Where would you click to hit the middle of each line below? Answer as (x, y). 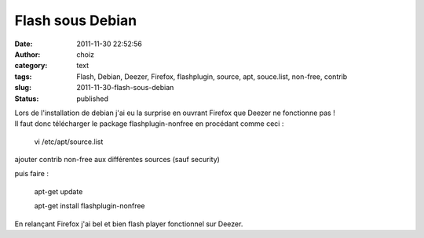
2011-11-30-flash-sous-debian (125, 88)
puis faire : (31, 174)
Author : (27, 54)
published (93, 99)
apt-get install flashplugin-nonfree (90, 206)
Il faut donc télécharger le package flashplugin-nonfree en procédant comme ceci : (149, 124)
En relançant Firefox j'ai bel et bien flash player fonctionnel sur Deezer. (129, 224)
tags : (23, 76)
